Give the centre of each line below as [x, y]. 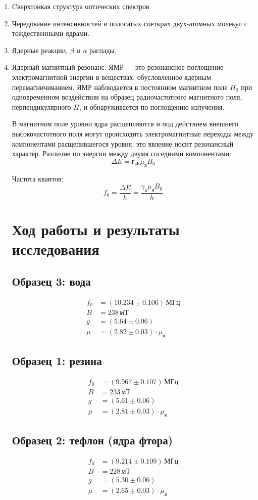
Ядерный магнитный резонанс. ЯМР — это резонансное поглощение [118, 67]
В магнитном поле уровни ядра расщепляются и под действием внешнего [125, 124]
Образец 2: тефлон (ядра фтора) [92, 440]
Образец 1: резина [57, 361]
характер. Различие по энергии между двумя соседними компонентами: [121, 153]
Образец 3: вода [51, 281]
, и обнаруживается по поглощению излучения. [152, 106]
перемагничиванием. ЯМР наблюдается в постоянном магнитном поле [120, 87]
